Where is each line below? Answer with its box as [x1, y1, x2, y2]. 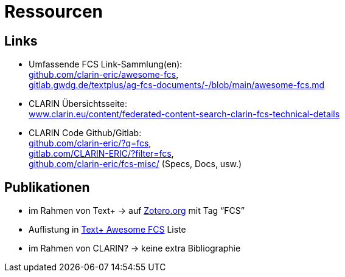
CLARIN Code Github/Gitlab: [29, 128, 142, 138]
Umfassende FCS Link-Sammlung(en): [29, 59, 183, 70]
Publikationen [4, 179, 90, 195]
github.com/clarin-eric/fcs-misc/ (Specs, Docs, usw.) [29, 159, 242, 169]
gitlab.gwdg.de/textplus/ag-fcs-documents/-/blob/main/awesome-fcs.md [29, 80, 325, 91]
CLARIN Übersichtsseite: [29, 98, 127, 109]
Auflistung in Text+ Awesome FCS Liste [29, 224, 186, 235]
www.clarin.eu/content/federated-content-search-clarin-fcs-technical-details [29, 109, 340, 120]
